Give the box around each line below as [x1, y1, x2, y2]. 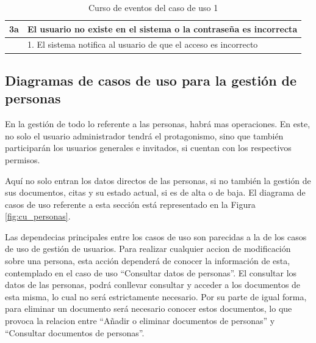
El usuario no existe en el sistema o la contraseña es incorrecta [27, 22, 298, 35]
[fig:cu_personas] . [5, 210, 71, 223]
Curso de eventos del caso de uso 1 [88, 1, 218, 13]
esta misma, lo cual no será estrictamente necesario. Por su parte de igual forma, [5, 290, 307, 303]
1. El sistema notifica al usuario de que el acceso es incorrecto [27, 38, 258, 51]
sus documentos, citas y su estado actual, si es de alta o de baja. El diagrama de [5, 186, 306, 199]
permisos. [5, 153, 40, 166]
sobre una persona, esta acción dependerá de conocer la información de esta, [5, 254, 290, 267]
